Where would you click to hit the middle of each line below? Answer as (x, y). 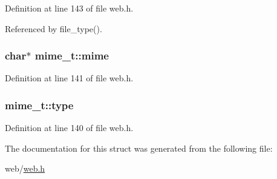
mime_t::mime (72, 56)
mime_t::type (39, 105)
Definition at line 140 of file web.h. (69, 128)
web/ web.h (25, 168)
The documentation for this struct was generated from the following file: (139, 148)
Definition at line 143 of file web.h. (69, 8)
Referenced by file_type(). (54, 28)
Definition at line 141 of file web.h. (69, 78)
